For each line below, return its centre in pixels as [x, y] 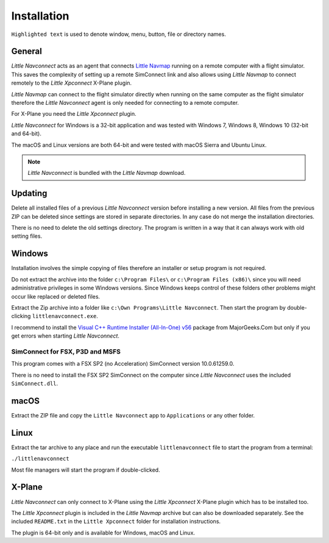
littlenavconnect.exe [64, 316]
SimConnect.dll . [35, 383]
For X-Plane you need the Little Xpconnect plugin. [74, 114]
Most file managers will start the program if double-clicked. [86, 470]
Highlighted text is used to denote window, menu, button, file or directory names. [119, 34]
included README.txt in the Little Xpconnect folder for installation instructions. [116, 522]
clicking [21, 316]
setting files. [27, 236]
